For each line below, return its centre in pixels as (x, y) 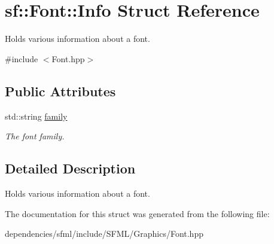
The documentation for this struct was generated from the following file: (137, 213)
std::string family (36, 116)
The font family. (35, 136)
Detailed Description (70, 168)
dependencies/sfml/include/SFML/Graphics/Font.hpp (104, 234)
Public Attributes (60, 91)
